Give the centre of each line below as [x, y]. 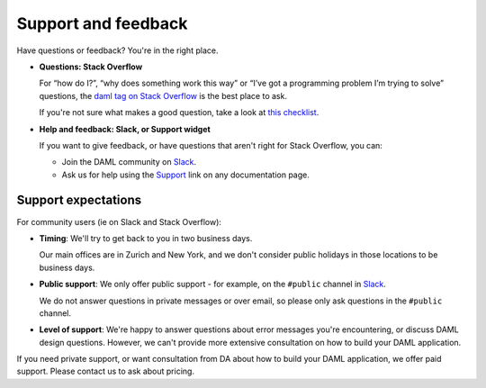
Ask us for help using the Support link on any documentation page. [186, 175]
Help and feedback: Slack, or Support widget [125, 129]
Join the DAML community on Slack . [129, 162]
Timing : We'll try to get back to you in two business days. [146, 238]
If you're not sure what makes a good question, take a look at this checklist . [179, 113]
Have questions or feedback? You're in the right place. [117, 50]
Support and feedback [102, 23]
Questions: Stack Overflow [91, 67]
